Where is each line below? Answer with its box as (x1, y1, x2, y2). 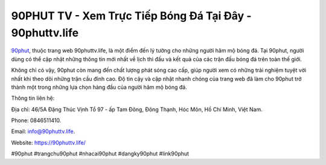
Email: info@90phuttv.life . (11, 128, 75, 135)
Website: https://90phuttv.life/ (11, 139, 86, 146)
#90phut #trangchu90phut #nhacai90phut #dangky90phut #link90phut (11, 150, 190, 157)
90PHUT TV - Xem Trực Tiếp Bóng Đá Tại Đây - (11, 9, 252, 22)
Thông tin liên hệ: (11, 94, 55, 102)
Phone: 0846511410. (11, 117, 62, 124)
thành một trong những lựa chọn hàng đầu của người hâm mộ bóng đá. (11, 83, 187, 91)
